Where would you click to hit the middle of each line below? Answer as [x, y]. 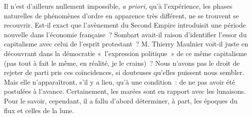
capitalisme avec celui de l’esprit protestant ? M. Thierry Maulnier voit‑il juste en [126, 44]
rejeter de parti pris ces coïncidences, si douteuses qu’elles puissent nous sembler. [124, 72]
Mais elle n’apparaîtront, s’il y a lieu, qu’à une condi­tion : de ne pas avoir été [119, 81]
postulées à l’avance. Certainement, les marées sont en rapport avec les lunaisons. [125, 91]
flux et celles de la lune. [39, 110]
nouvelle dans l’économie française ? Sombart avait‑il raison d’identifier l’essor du [125, 34]
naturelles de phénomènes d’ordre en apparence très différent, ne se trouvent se [122, 15]
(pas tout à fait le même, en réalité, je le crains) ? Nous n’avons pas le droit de [122, 63]
